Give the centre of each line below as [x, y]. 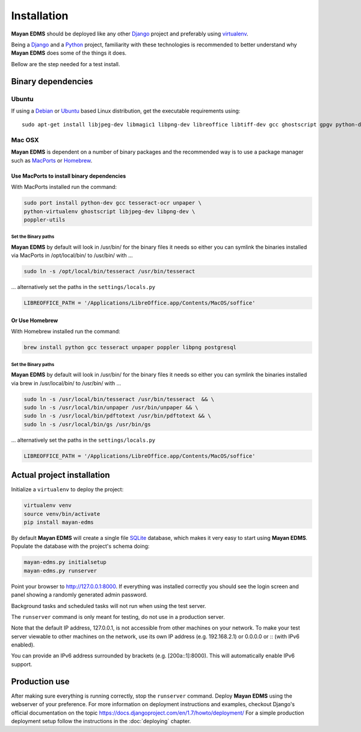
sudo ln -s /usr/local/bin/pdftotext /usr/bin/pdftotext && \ [117, 416]
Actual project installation [60, 475]
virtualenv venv [48, 505]
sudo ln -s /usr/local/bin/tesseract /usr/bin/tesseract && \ [119, 399]
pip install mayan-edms [59, 522]
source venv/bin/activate [62, 514]
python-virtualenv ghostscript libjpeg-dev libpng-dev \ [110, 211]
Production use [40, 681]
